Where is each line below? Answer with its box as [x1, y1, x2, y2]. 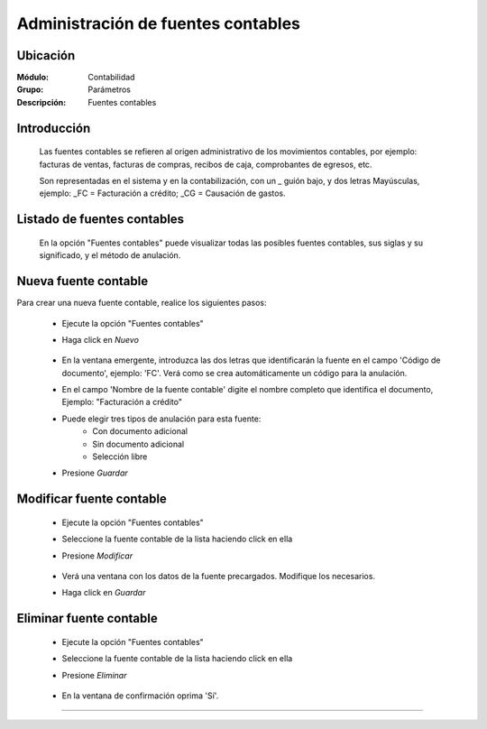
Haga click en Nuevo [61, 334, 140, 345]
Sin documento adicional [92, 438, 185, 449]
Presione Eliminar [61, 669, 127, 680]
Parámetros [87, 84, 131, 95]
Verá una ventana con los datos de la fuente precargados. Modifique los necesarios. [61, 571, 376, 581]
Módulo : [16, 72, 50, 83]
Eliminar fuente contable [16, 611, 158, 626]
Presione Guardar [61, 467, 128, 478]
